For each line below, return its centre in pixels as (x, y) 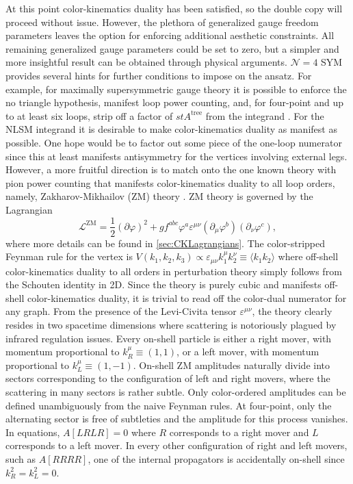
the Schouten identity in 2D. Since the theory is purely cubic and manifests (164, 284)
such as (21, 458)
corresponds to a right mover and (239, 432)
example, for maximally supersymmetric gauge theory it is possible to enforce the (176, 89)
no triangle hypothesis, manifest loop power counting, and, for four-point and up (174, 102)
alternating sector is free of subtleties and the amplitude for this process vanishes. (177, 419)
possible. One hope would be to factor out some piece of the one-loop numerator (174, 142)
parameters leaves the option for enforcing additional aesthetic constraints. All (170, 35)
